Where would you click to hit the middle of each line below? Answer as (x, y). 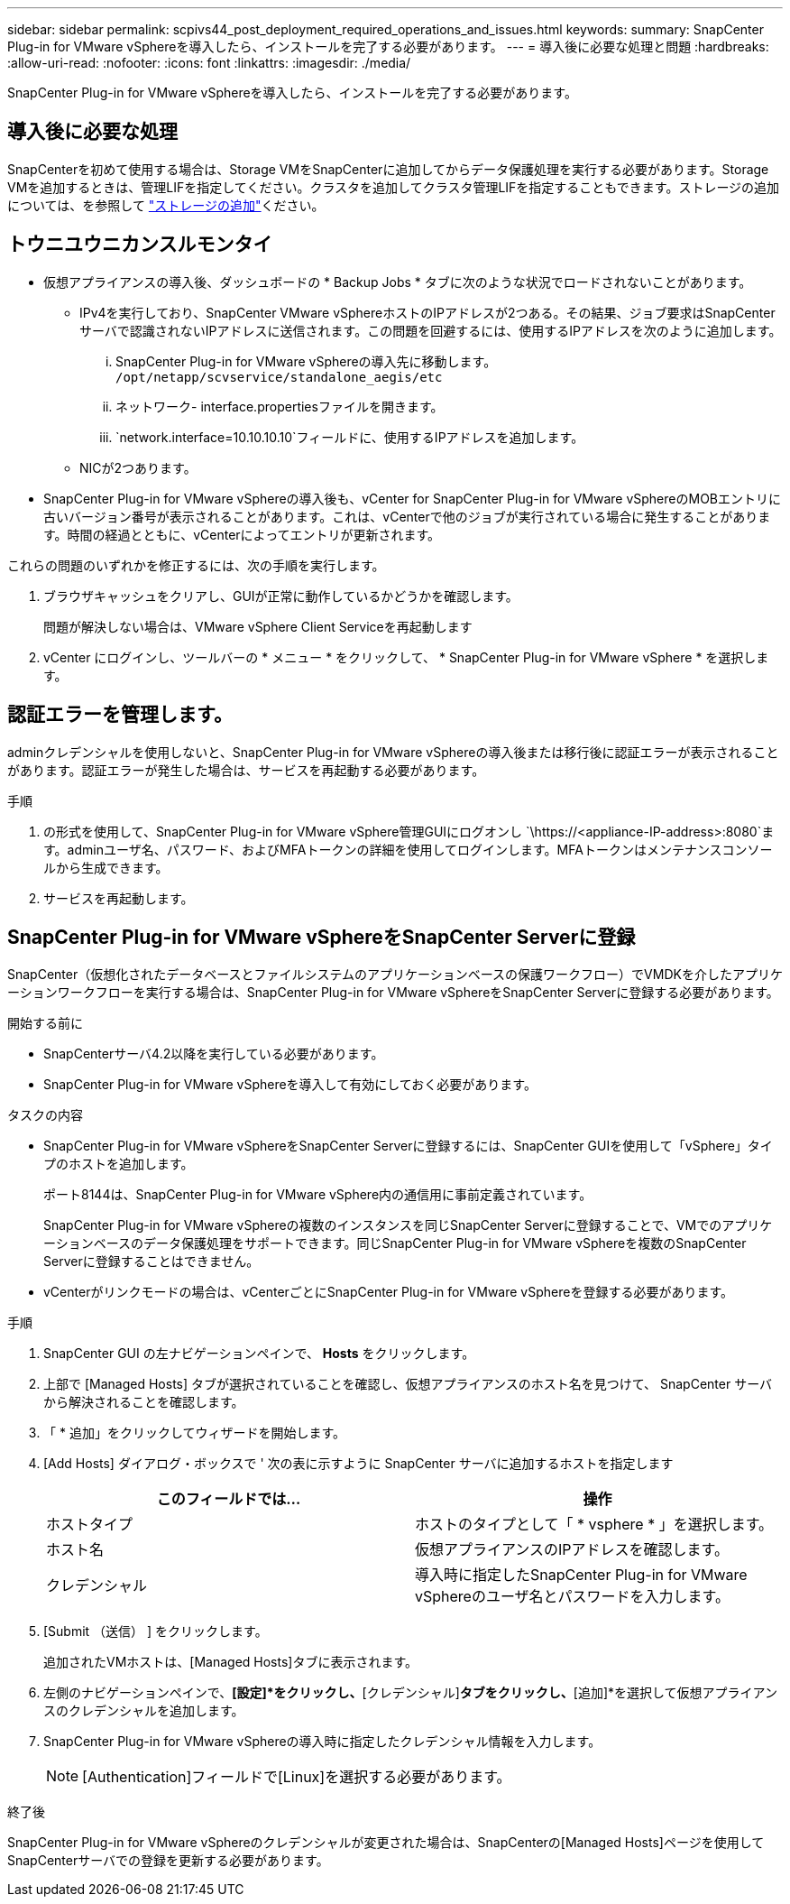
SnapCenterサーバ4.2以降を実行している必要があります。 (214, 1054)
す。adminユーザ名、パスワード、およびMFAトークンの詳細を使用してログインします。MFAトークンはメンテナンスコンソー (408, 849)
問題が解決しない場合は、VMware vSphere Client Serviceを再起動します (258, 626)
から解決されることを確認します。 (144, 1402)
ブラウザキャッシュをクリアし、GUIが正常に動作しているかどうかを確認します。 (281, 596)
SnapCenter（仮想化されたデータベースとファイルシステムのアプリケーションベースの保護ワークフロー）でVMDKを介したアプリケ (395, 975)
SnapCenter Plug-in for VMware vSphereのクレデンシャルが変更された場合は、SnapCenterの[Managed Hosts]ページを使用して (386, 1843)
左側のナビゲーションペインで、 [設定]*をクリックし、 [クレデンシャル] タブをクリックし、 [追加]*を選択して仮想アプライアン (411, 1693)
